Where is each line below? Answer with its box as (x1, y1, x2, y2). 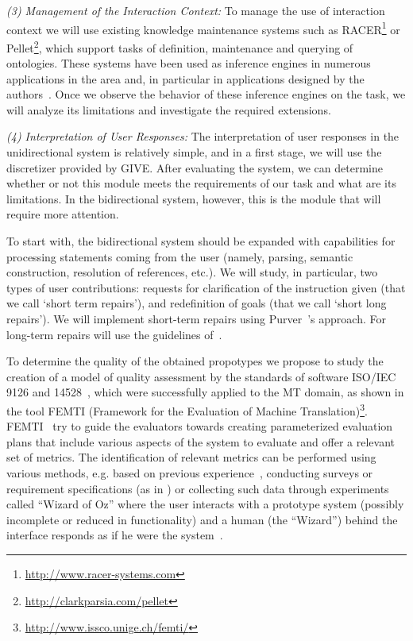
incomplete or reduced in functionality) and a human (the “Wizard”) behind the (6, 511, 398, 527)
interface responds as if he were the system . (6, 527, 223, 543)
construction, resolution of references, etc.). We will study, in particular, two (6, 264, 378, 280)
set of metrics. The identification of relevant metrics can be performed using (6, 449, 376, 465)
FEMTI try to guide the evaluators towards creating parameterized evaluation (6, 418, 393, 434)
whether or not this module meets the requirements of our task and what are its (6, 175, 396, 191)
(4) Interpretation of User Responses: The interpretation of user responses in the (6, 128, 399, 145)
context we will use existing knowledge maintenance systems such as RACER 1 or (6, 18, 400, 37)
